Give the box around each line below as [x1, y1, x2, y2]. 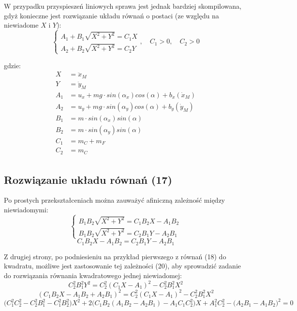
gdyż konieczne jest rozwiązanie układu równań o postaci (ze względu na [4, 10, 219, 20]
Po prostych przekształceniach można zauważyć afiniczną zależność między [4, 195, 225, 205]
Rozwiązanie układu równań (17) [4, 172, 172, 187]
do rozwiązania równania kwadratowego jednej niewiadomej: [4, 270, 182, 280]
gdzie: [4, 60, 21, 70]
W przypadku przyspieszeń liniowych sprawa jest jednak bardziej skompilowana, [4, 1, 241, 11]
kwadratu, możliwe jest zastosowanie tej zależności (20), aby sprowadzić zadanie [4, 261, 241, 271]
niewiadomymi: [4, 204, 48, 214]
